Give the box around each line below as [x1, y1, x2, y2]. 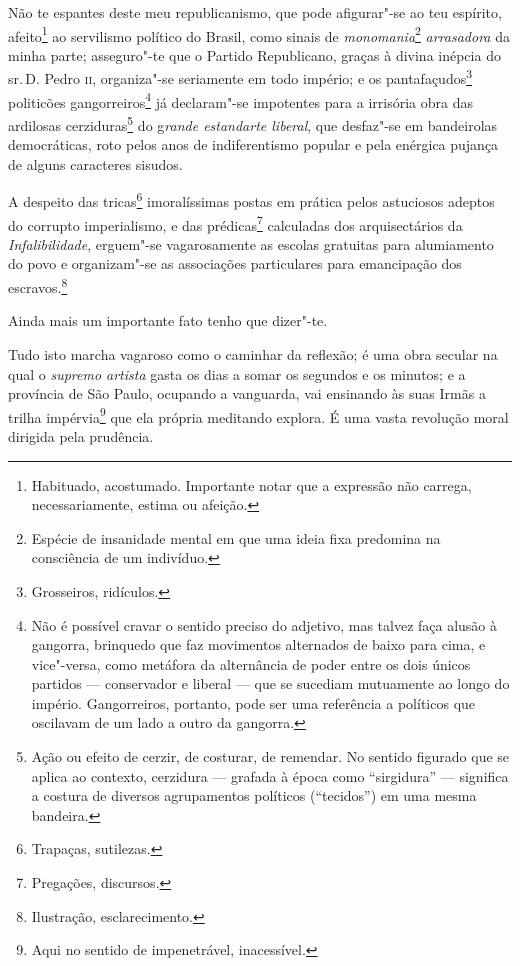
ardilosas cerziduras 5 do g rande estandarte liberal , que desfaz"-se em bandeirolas [8, 111, 498, 135]
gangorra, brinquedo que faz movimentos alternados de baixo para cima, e [31, 634, 486, 655]
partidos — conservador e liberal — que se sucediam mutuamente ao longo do [31, 673, 510, 694]
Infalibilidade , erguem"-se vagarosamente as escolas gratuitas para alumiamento [8, 233, 494, 254]
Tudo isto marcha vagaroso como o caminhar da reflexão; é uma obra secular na [8, 343, 498, 364]
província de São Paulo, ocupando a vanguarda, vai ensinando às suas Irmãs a [8, 383, 486, 404]
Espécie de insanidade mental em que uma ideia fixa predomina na [31, 527, 441, 548]
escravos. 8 [8, 274, 68, 297]
